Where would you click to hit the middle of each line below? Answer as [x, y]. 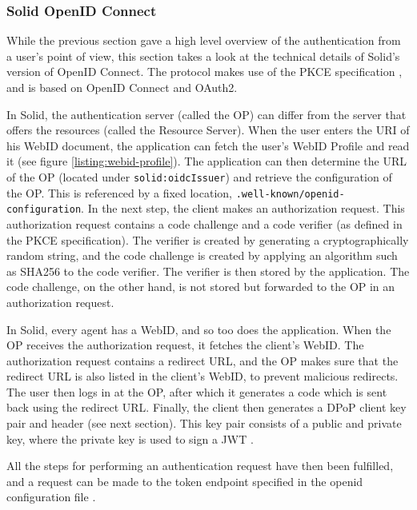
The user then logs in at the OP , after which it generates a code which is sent [197, 391]
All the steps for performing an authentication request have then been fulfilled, [200, 466]
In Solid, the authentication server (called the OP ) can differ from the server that [206, 114]
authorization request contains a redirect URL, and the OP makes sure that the [202, 360]
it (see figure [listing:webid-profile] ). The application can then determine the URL [207, 161]
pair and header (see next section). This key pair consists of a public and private [204, 423]
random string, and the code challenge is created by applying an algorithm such [202, 255]
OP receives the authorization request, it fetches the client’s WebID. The [185, 345]
